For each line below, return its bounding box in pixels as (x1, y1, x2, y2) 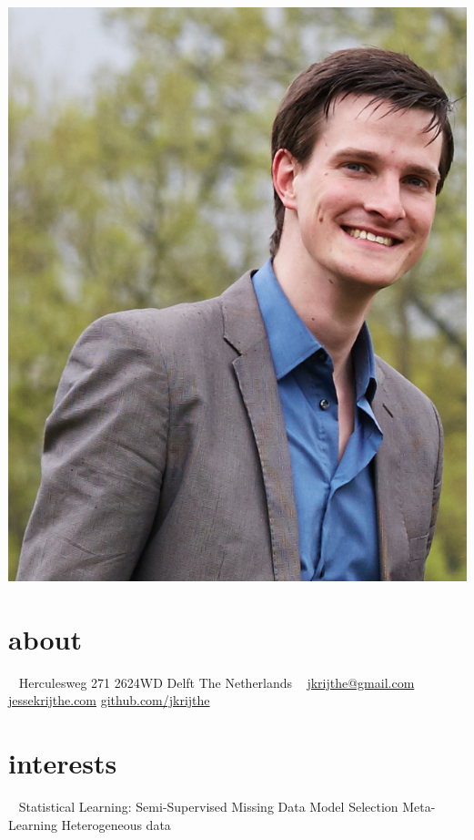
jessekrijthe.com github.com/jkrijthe (8, 691, 210, 710)
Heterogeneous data (61, 814, 171, 834)
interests (8, 744, 117, 782)
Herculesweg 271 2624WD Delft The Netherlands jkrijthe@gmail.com (18, 672, 415, 691)
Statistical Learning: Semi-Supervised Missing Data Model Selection (18, 797, 398, 816)
